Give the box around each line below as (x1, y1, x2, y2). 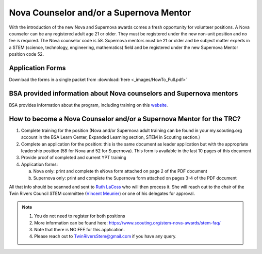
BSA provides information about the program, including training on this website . (9, 102, 168, 108)
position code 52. (9, 51, 44, 57)
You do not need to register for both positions (34, 213, 126, 219)
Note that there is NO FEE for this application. (34, 226, 125, 232)
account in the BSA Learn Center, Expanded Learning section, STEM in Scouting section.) (21, 134, 200, 140)
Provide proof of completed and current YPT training (21, 155, 127, 160)
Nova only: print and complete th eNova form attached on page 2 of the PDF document (33, 168, 207, 174)
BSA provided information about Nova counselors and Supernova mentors (9, 89, 238, 97)
